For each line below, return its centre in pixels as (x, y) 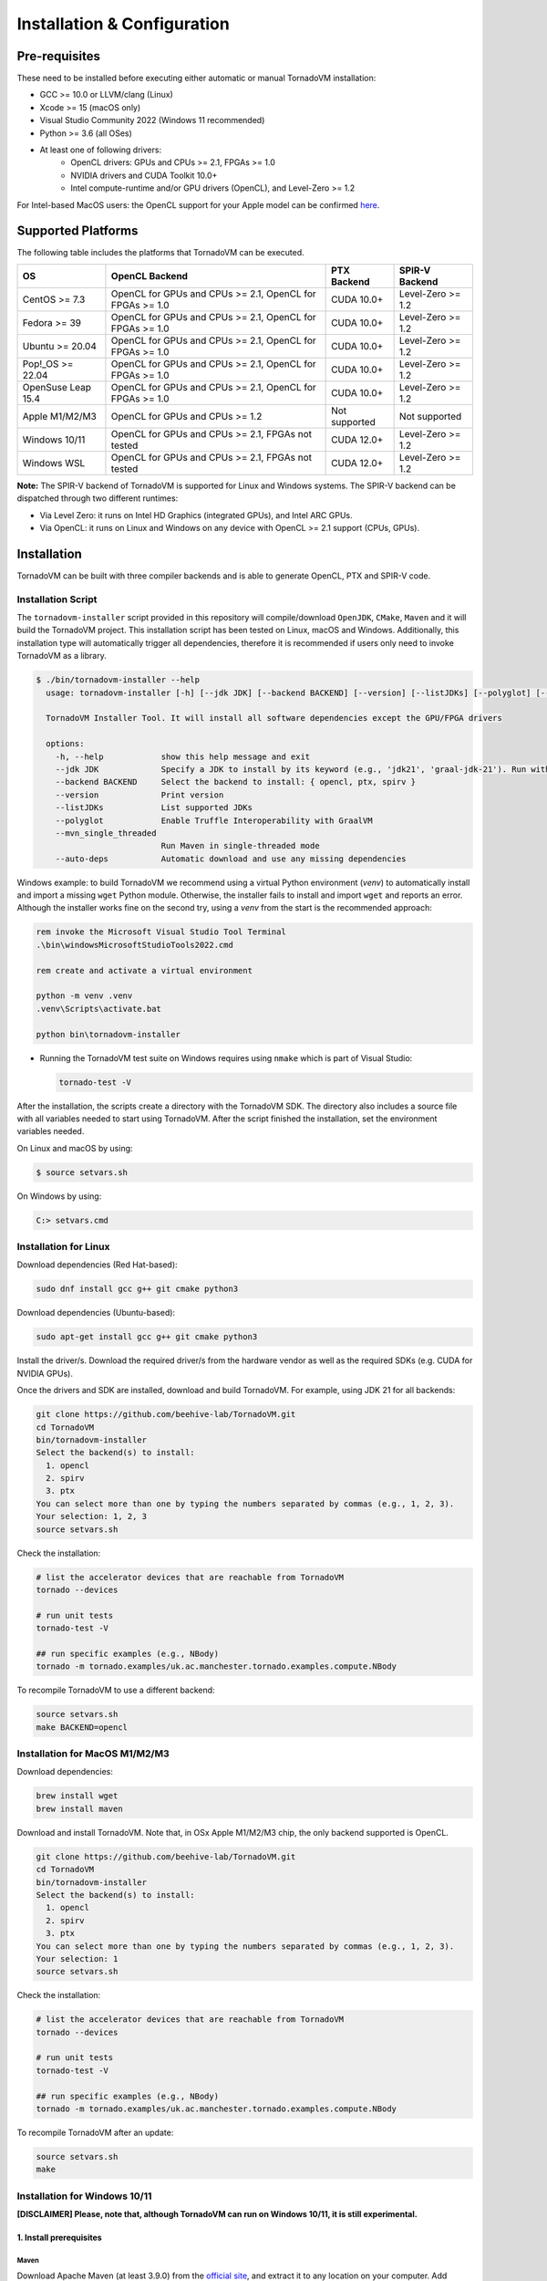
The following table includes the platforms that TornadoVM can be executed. (160, 253)
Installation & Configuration (123, 24)
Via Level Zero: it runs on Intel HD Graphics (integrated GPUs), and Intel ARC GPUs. (196, 515)
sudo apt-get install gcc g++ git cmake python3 (147, 1337)
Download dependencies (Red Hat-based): (97, 1265)
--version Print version (139, 795)
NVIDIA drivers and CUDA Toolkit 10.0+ (144, 175)
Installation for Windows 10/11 (84, 2196)
